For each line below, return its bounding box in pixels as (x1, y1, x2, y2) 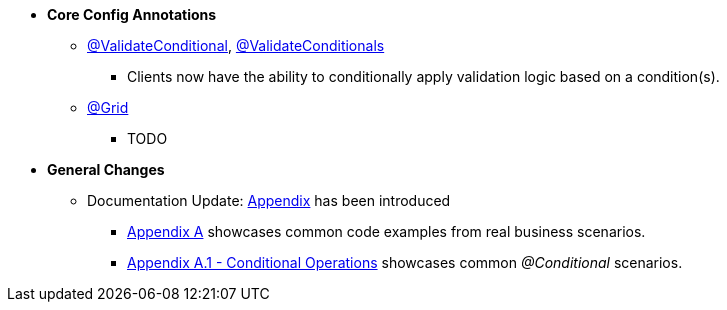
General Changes (47, 161, 165, 178)
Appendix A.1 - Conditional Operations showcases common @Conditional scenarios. (127, 254, 683, 271)
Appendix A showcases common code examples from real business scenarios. (127, 223, 646, 240)
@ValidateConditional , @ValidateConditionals (87, 37, 385, 54)
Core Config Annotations (47, 6, 217, 23)
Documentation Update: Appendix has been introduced (87, 192, 451, 209)
